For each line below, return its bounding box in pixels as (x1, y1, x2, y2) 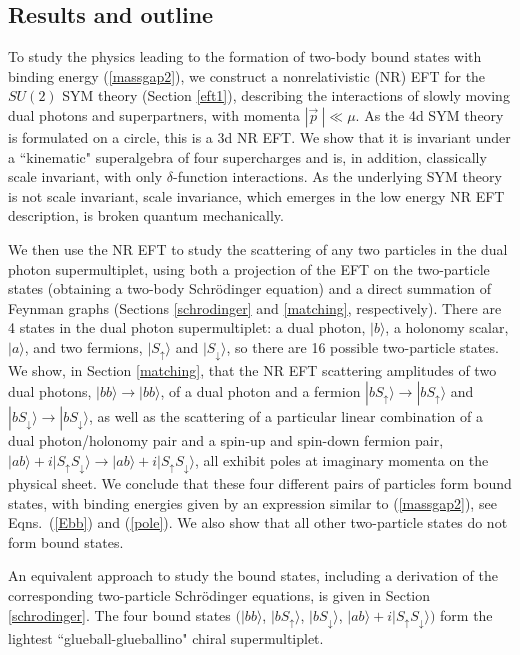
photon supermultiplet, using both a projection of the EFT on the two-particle (8, 258, 490, 279)
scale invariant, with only (8, 166, 163, 187)
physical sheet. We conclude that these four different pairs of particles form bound (8, 473, 512, 494)
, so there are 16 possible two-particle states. (226, 336, 499, 357)
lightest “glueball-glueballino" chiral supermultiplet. (8, 628, 324, 649)
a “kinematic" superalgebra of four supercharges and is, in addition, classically (8, 146, 487, 167)
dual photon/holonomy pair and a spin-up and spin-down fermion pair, (8, 429, 444, 450)
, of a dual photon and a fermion (160, 380, 361, 401)
